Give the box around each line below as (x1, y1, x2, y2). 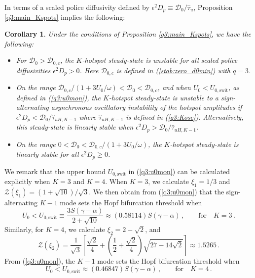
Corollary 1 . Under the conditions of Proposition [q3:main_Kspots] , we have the (4, 29, 252, 39)
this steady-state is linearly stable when (16, 122, 134, 132)
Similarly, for (4, 224, 44, 234)
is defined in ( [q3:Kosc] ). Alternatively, (126, 111, 244, 122)
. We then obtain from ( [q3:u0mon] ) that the (89, 186, 224, 196)
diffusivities (16, 65, 51, 75)
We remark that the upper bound (4, 166, 106, 176)
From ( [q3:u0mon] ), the (4, 255, 75, 266)
